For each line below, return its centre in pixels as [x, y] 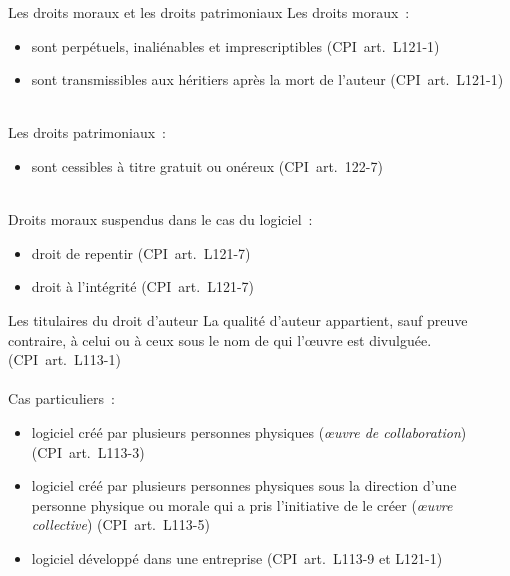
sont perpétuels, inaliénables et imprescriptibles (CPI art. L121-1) [235, 45]
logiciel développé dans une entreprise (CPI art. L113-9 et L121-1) [237, 557]
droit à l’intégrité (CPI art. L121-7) [142, 286]
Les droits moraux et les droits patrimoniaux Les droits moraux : [209, 12]
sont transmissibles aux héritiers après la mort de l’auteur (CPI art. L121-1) [267, 79]
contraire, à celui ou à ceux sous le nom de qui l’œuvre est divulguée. [220, 339]
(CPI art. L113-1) [64, 359]
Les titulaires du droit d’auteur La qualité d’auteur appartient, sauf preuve [238, 319]
